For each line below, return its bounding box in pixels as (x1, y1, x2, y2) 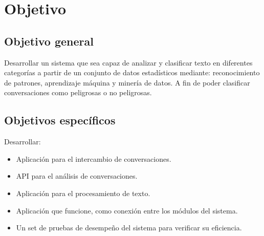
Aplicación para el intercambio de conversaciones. (16, 153, 171, 164)
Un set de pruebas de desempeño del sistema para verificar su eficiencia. (16, 222, 242, 233)
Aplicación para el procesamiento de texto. (16, 187, 150, 198)
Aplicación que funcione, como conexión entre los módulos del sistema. (16, 205, 238, 216)
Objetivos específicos (4, 112, 116, 128)
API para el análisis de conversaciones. (16, 170, 138, 181)
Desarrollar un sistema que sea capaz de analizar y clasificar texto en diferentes (4, 57, 253, 68)
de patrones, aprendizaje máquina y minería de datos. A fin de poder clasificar (4, 77, 250, 88)
